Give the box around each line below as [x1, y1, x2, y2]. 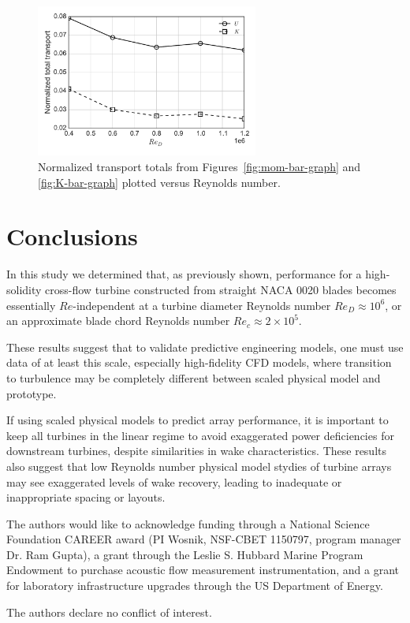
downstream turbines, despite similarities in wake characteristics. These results [6, 442, 387, 459]
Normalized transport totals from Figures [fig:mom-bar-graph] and [38, 159, 361, 175]
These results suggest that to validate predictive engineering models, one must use [6, 338, 404, 355]
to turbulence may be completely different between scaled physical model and [6, 369, 381, 386]
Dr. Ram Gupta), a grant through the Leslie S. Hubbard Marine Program [6, 546, 363, 562]
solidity [6, 281, 42, 297]
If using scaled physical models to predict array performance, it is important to [6, 412, 389, 428]
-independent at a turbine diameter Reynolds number [73, 297, 331, 313]
